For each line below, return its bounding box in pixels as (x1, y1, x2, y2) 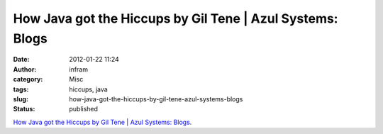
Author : (13, 65, 37, 74)
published (69, 105, 99, 113)
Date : (13, 55, 30, 64)
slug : (13, 94, 28, 103)
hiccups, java (69, 85, 108, 94)
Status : (13, 105, 35, 113)
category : (13, 75, 43, 84)
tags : (13, 85, 29, 94)
